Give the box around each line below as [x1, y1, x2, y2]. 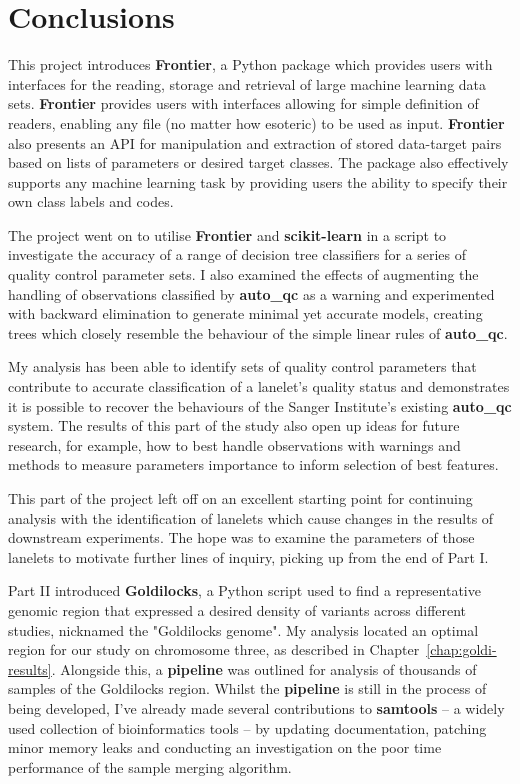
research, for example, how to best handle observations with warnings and [8, 434, 461, 455]
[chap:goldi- [426, 639, 497, 660]
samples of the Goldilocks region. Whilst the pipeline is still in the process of [8, 678, 487, 699]
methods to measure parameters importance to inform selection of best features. [8, 454, 499, 475]
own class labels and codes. [8, 191, 174, 212]
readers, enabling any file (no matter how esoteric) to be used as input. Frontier [8, 112, 505, 133]
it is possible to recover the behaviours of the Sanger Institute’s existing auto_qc [8, 395, 512, 416]
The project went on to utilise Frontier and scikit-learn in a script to [8, 224, 447, 245]
